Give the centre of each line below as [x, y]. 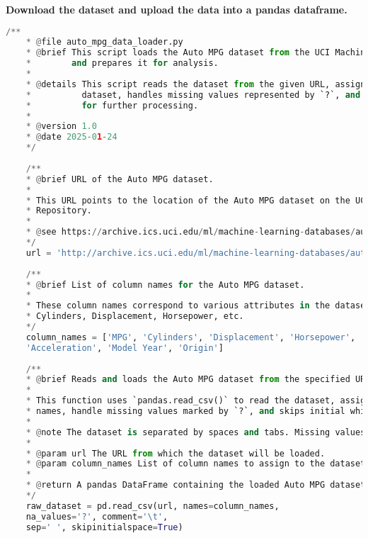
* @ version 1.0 [61, 127]
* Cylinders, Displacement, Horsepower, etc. [135, 316]
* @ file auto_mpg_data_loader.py [104, 42]
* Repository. [59, 211]
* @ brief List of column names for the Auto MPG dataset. [165, 285]
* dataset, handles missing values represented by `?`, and [193, 95]
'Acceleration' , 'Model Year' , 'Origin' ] [125, 348]
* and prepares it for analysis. [122, 63]
